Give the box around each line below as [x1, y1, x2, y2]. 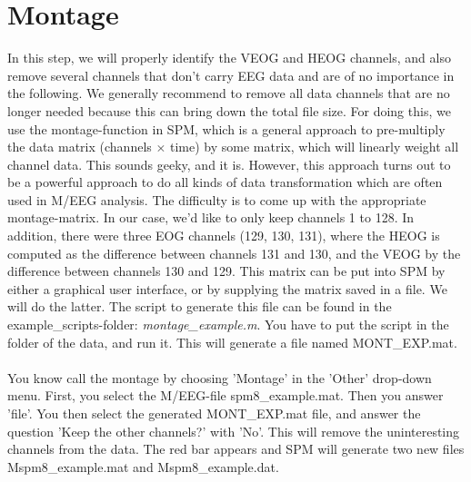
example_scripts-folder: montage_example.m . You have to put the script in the [7, 315, 449, 334]
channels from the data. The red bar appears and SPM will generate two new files [7, 439, 465, 458]
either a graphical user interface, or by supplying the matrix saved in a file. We [7, 279, 447, 298]
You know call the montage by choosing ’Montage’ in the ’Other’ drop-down [7, 368, 432, 387]
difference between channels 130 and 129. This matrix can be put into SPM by [7, 261, 446, 280]
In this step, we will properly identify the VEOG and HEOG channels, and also [7, 48, 451, 67]
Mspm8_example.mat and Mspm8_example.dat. [7, 457, 279, 476]
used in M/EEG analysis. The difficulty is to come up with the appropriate [7, 190, 426, 209]
